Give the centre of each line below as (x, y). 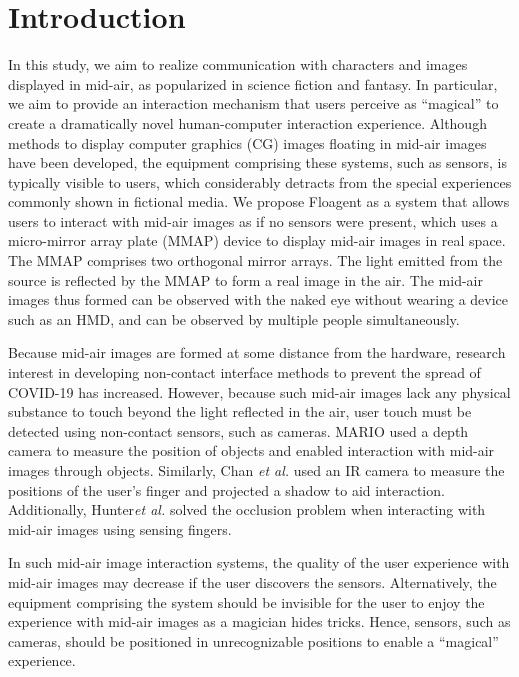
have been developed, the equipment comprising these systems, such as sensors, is (258, 162)
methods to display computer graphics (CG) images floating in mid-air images (247, 142)
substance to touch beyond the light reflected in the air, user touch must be (240, 411)
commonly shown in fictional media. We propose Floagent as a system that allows (259, 201)
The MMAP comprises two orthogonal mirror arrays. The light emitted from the (255, 260)
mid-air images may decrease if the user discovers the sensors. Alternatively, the (252, 581)
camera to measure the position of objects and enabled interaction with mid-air (251, 450)
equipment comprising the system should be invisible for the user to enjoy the (246, 601)
